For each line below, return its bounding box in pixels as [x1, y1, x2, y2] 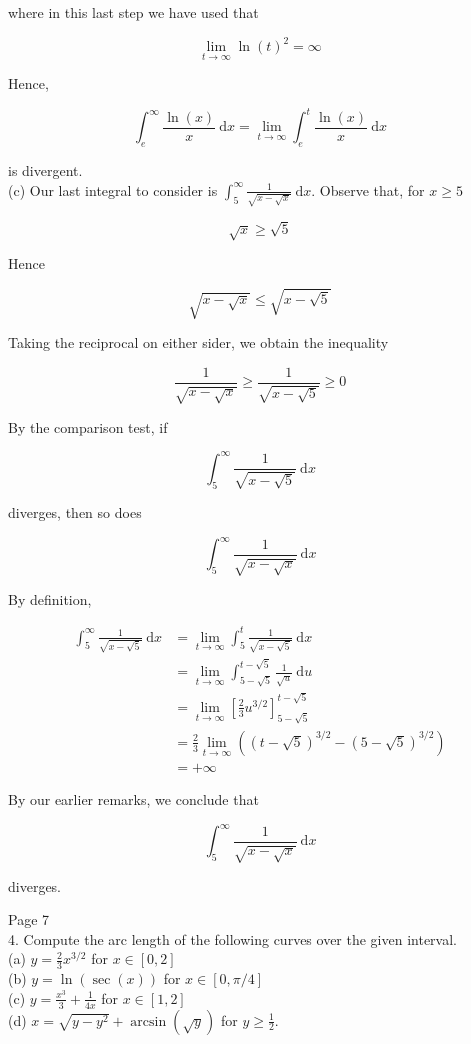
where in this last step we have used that [8, 2, 259, 22]
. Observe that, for [311, 179, 425, 200]
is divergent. [8, 160, 83, 181]
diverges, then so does [8, 501, 142, 522]
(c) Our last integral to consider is [8, 179, 218, 200]
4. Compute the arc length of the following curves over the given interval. [8, 928, 457, 949]
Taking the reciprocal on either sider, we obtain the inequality [8, 332, 389, 353]
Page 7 [8, 909, 50, 930]
